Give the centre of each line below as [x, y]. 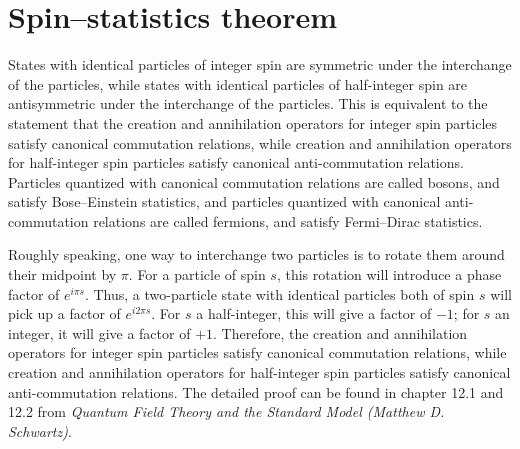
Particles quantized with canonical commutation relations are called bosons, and [254, 181]
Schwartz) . [40, 430]
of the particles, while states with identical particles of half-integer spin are [238, 83]
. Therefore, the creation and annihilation [340, 332]
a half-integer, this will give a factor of [314, 313]
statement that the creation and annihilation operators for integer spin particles [253, 122]
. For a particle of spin [197, 274]
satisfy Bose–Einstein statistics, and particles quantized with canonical [224, 201]
